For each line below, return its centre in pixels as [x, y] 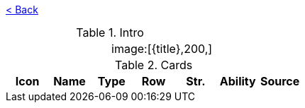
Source [280, 81]
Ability [238, 81]
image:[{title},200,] [162, 49]
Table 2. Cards [154, 65]
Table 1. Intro [110, 32]
